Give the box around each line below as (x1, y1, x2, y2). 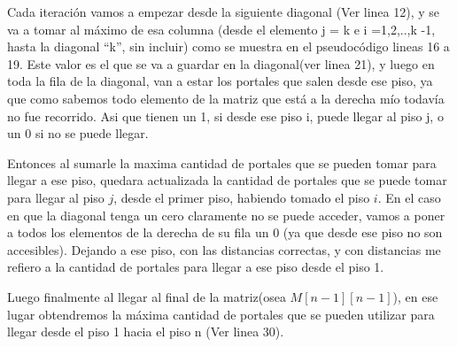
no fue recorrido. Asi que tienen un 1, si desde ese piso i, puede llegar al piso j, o (7, 106, 444, 125)
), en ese (392, 287, 438, 305)
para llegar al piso (7, 188, 105, 206)
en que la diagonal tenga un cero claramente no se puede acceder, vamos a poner (7, 205, 445, 224)
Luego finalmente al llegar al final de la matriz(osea (7, 287, 286, 305)
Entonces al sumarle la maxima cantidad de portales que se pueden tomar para (7, 153, 437, 172)
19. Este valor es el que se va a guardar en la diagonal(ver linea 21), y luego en (7, 54, 435, 73)
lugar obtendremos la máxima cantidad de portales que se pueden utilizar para (7, 305, 435, 323)
